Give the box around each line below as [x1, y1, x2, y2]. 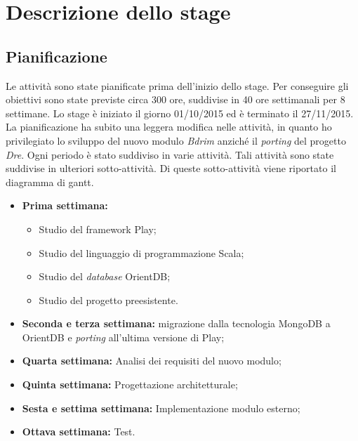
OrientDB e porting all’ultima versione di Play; [22, 329, 225, 344]
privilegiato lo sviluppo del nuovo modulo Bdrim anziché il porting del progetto [6, 133, 346, 147]
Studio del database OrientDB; [39, 269, 171, 284]
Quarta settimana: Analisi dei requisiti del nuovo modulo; [22, 353, 281, 368]
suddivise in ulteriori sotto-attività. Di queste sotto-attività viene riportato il [6, 161, 336, 176]
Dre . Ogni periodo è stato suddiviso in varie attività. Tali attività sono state [6, 147, 334, 162]
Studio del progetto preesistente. [39, 292, 178, 307]
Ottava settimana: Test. [22, 424, 135, 439]
